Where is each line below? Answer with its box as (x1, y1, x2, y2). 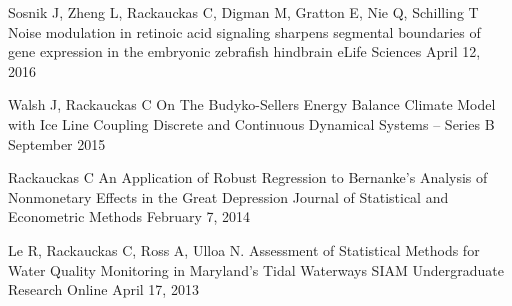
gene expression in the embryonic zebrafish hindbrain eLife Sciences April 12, (8, 41, 481, 62)
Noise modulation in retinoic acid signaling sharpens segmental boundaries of (8, 21, 481, 42)
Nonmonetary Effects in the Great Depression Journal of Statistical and (8, 186, 449, 207)
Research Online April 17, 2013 (8, 279, 199, 300)
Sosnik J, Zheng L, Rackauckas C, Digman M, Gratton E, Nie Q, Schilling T (8, 2, 479, 22)
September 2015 (8, 133, 106, 154)
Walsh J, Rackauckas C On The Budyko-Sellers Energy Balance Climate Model (8, 94, 496, 115)
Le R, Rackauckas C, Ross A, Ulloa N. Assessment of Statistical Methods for (8, 239, 480, 260)
